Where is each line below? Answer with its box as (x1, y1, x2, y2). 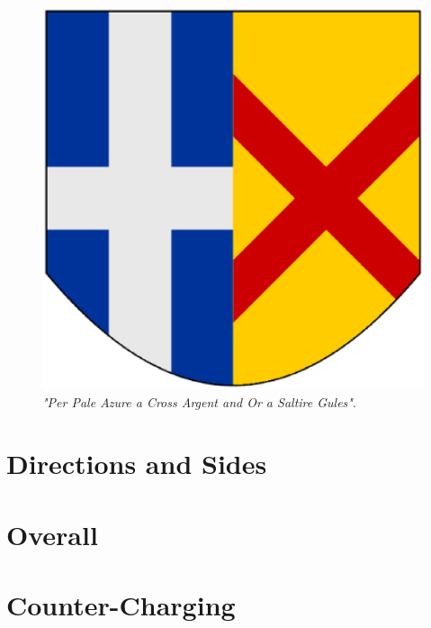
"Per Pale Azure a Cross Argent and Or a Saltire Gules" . (42, 392, 356, 411)
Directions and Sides (6, 445, 267, 482)
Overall (6, 515, 98, 552)
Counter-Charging (6, 587, 236, 623)
